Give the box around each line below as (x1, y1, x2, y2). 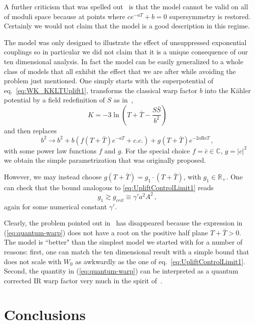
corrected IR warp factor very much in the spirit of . (4, 275, 162, 285)
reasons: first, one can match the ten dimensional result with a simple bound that (4, 246, 249, 256)
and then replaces (4, 125, 57, 135)
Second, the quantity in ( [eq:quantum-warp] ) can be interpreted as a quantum (4, 266, 238, 276)
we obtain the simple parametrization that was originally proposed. (4, 155, 206, 165)
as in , (113, 95, 133, 105)
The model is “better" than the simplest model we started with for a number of (4, 237, 243, 247)
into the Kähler (204, 85, 251, 95)
